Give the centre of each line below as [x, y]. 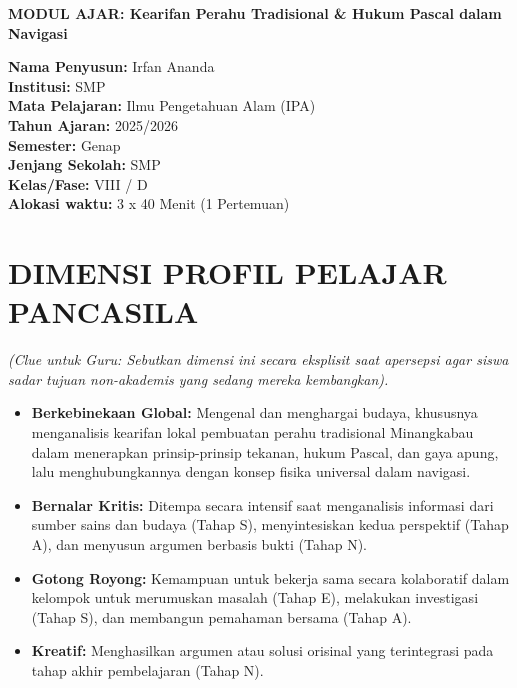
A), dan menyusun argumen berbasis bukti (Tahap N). [199, 544]
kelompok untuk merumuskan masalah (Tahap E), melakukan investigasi [255, 597]
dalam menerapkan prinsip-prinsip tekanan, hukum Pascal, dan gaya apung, [265, 451]
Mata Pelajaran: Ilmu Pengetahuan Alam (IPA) [162, 105]
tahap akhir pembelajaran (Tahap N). [147, 669]
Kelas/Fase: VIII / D [78, 183]
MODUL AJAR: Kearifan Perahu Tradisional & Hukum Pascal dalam [255, 13]
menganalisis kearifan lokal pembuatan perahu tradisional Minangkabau [252, 432]
